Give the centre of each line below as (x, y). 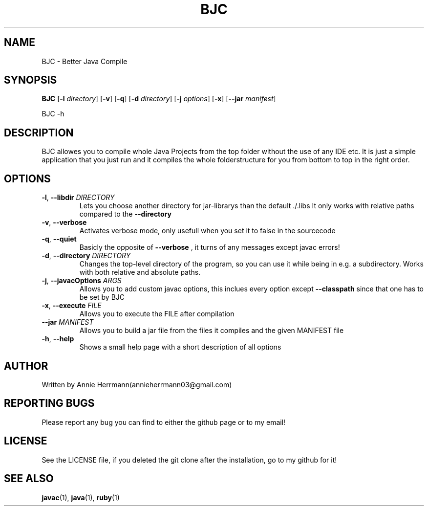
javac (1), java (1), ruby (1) (81, 497)
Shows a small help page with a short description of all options (180, 347)
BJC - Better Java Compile (85, 61)
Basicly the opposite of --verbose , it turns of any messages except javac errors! (210, 247)
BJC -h (53, 114)
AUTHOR (26, 366)
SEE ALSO (29, 479)
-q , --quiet (59, 239)
